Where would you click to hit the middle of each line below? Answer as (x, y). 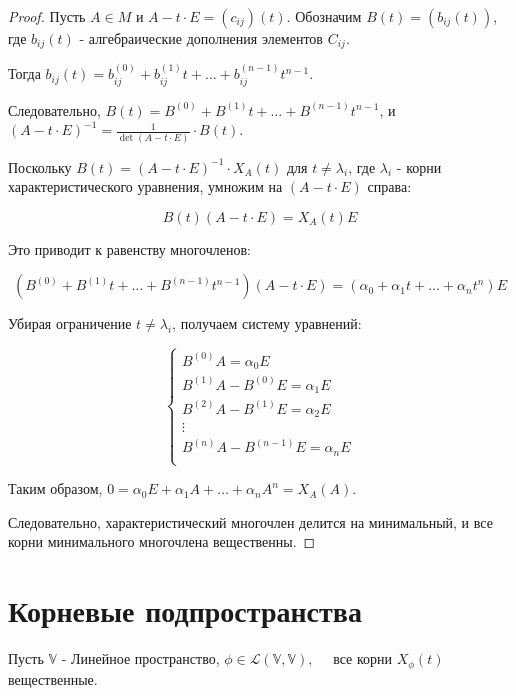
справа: (389, 186)
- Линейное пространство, (140, 658)
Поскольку (40, 166)
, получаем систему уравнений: (267, 323)
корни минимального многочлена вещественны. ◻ (162, 541)
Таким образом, (55, 488)
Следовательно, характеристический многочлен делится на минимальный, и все (250, 521)
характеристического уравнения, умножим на (145, 186)
